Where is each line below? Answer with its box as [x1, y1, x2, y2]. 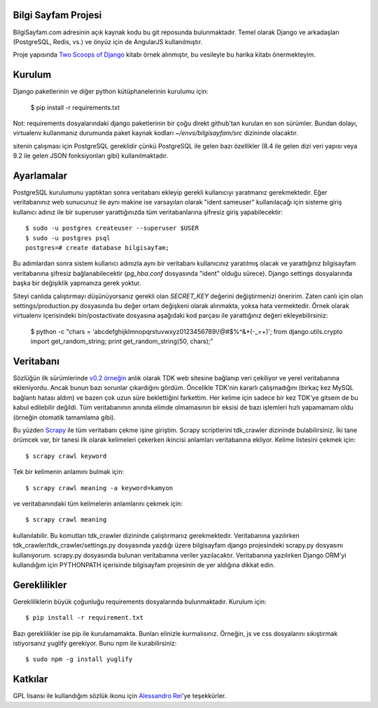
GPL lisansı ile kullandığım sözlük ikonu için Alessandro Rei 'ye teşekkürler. [13, 692, 227, 700]
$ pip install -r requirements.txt [30, 103, 120, 111]
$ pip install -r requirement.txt [25, 613, 143, 622]
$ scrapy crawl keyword [25, 452, 107, 460]
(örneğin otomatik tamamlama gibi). [13, 413, 115, 422]
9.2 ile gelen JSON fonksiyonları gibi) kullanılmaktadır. [13, 151, 168, 160]
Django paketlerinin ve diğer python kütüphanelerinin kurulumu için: [13, 88, 209, 96]
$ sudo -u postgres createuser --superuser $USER [25, 224, 199, 232]
